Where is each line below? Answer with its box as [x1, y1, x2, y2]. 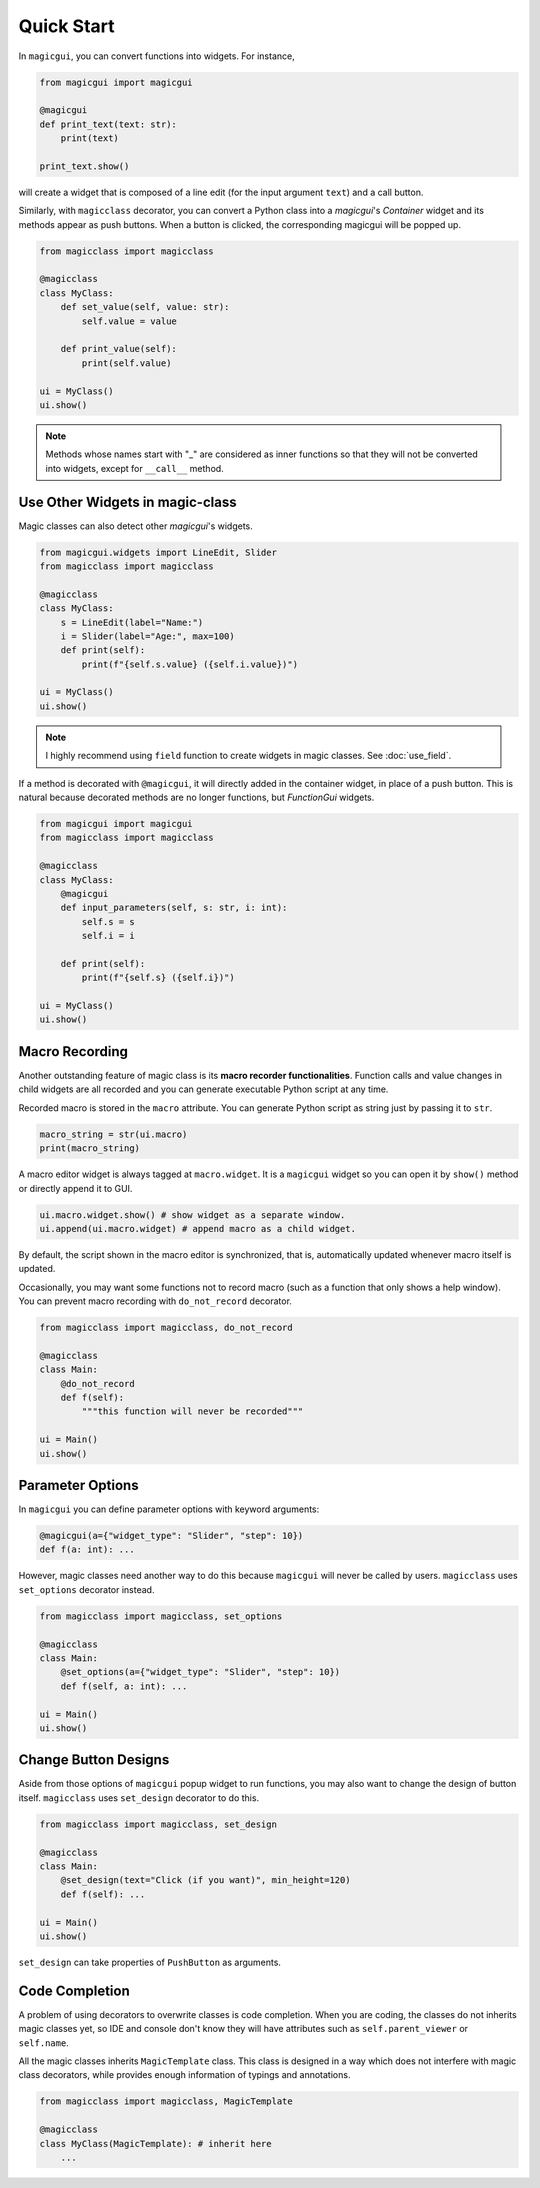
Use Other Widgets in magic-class [18, 493, 237, 510]
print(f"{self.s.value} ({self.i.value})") [81, 658, 299, 670]
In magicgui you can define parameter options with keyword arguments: [18, 1503, 320, 1515]
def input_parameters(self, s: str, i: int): [60, 902, 288, 914]
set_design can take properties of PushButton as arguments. [18, 1956, 282, 1968]
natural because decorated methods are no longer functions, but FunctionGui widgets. [18, 791, 375, 804]
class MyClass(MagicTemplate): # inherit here [39, 2138, 272, 2149]
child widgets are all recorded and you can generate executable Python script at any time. [18, 1083, 389, 1095]
